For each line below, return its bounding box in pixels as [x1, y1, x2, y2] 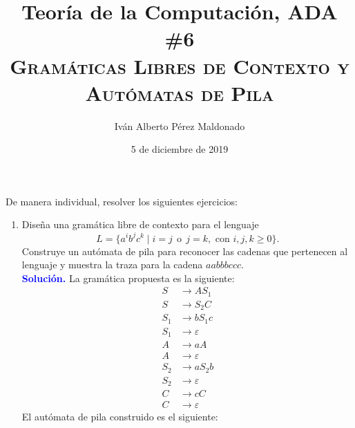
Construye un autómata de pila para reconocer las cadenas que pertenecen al [21, 243, 348, 258]
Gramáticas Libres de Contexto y [10, 51, 349, 80]
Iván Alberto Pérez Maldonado [114, 118, 245, 133]
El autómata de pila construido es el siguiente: [21, 409, 218, 424]
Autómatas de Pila [85, 78, 274, 106]
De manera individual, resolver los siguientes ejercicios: [6, 194, 238, 208]
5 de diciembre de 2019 [131, 142, 229, 156]
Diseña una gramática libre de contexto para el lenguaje [21, 217, 259, 232]
